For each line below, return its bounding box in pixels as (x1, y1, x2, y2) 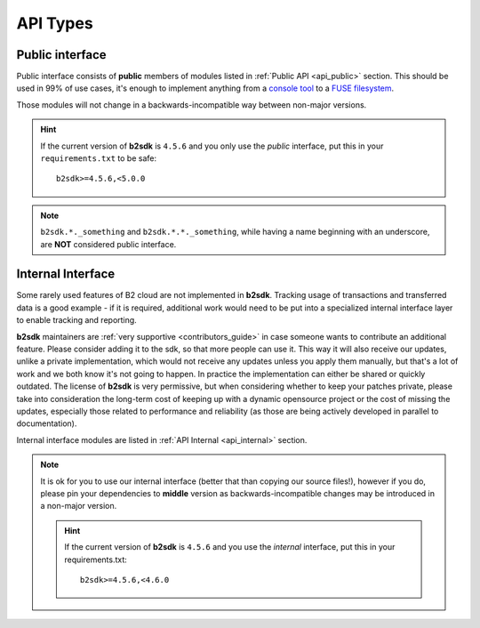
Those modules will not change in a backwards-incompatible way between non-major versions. (16, 99, 367, 110)
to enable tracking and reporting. (16, 315, 137, 326)
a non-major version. (40, 501, 117, 511)
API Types (16, 13, 93, 33)
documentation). (16, 418, 77, 429)
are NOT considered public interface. (40, 238, 177, 249)
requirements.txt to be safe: (40, 153, 157, 164)
